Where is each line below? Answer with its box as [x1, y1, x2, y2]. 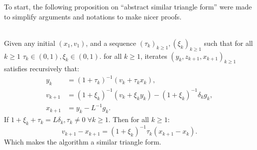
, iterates [140, 50, 167, 61]
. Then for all [108, 114, 149, 125]
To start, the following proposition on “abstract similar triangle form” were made [4, 1, 252, 11]
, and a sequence [86, 37, 136, 48]
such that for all [204, 37, 253, 48]
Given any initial [4, 37, 55, 48]
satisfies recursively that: [4, 63, 79, 74]
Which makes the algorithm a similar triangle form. [4, 137, 161, 147]
